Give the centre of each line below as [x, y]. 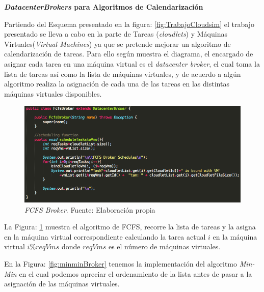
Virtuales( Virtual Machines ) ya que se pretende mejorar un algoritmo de [117, 43]
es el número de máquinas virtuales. [164, 246]
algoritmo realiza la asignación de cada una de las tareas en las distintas [117, 84]
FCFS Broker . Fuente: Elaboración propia [90, 209]
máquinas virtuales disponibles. [53, 93]
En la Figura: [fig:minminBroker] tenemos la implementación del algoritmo [121, 264]
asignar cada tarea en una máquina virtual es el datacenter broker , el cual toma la [132, 63]
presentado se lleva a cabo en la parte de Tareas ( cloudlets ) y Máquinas [116, 34]
